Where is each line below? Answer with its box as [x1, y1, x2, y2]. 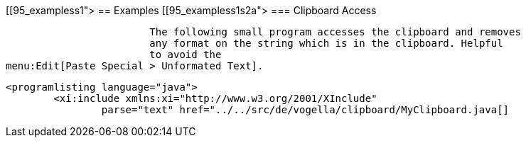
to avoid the [149, 49, 222, 60]
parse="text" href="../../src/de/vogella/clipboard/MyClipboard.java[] [101, 104, 510, 115]
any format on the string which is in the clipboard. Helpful [149, 38, 503, 49]
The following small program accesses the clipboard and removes [149, 26, 521, 38]
